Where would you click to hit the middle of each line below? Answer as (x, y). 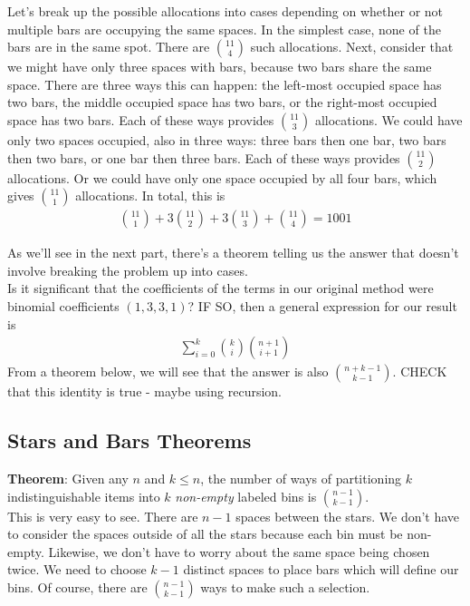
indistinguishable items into (84, 496)
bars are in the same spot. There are (109, 47)
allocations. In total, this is (150, 195)
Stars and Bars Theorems (129, 440)
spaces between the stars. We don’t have (348, 516)
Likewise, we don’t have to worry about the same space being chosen (239, 551)
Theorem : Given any (68, 478)
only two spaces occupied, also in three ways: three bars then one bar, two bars (227, 139)
